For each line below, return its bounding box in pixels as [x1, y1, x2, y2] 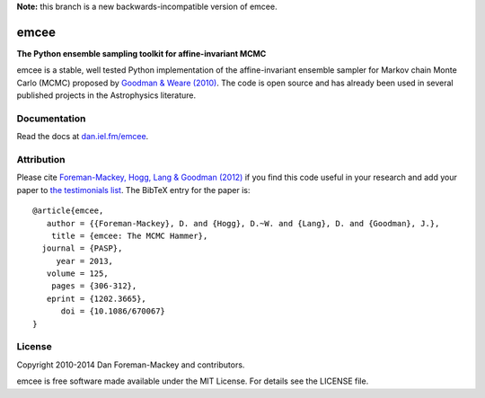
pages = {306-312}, [50, 281, 137, 291]
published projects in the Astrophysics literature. [16, 90, 197, 101]
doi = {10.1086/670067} [60, 306, 166, 316]
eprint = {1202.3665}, [46, 293, 147, 304]
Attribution [16, 153, 66, 165]
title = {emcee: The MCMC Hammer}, [50, 230, 208, 241]
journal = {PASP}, [41, 243, 123, 253]
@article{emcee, [32, 206, 104, 216]
